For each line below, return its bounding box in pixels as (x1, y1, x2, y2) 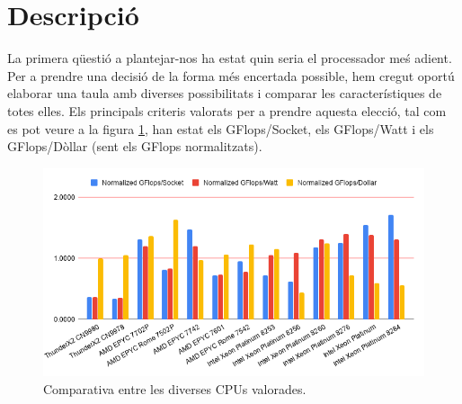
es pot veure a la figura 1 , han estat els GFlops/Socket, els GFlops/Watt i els (7, 119, 434, 138)
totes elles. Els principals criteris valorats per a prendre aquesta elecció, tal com (7, 101, 447, 120)
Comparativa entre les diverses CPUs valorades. (43, 379, 307, 398)
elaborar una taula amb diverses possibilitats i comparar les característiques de (7, 84, 442, 103)
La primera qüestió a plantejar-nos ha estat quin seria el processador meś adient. (7, 49, 452, 67)
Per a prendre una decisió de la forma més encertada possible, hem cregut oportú (7, 66, 455, 85)
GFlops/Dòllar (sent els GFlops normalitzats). (7, 137, 262, 156)
